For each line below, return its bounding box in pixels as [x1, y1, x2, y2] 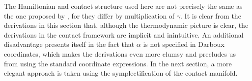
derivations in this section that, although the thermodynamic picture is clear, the [4, 20, 249, 30]
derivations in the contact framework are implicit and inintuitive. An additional [4, 29, 244, 40]
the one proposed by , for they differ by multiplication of [4, 10, 175, 20]
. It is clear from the [180, 10, 241, 20]
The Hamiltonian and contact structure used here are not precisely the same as [4, 1, 243, 11]
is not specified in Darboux [143, 39, 224, 49]
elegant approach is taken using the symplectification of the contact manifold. [4, 68, 238, 78]
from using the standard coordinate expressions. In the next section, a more [4, 58, 232, 68]
